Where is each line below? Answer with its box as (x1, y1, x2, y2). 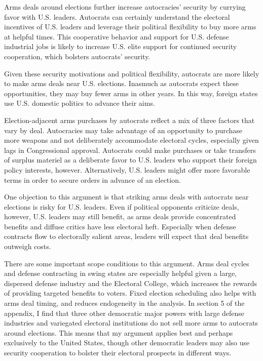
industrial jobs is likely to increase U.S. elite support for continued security (4, 41, 237, 52)
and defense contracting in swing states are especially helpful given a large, (4, 268, 237, 278)
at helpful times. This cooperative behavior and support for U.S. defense (4, 31, 229, 42)
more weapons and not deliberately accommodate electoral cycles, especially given (4, 135, 259, 145)
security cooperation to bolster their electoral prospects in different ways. (4, 347, 232, 357)
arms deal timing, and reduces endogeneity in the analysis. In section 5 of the (4, 298, 245, 308)
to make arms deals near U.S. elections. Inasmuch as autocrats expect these (4, 78, 239, 89)
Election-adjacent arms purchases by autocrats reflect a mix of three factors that (4, 114, 255, 125)
